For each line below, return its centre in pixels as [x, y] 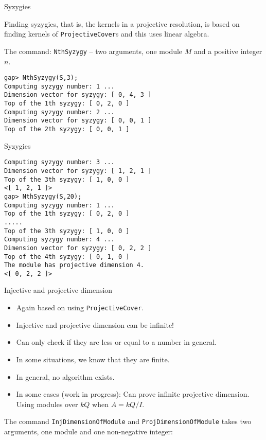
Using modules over [47, 404]
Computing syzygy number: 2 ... [59, 112]
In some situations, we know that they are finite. [93, 359]
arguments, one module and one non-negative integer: [88, 431]
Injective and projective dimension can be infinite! [95, 324]
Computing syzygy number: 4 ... [59, 240]
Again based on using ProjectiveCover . [80, 307]
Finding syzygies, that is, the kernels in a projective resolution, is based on [122, 23]
